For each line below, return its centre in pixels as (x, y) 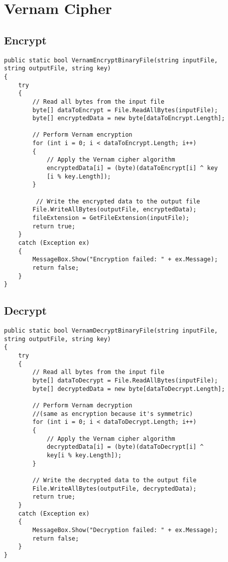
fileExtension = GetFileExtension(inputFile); (111, 218)
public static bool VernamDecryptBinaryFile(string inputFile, (111, 331)
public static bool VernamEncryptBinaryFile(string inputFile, (111, 60)
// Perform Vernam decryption (82, 406)
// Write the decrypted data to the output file (114, 480)
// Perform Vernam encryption (82, 135)
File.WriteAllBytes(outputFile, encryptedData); (114, 210)
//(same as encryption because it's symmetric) (113, 414)
